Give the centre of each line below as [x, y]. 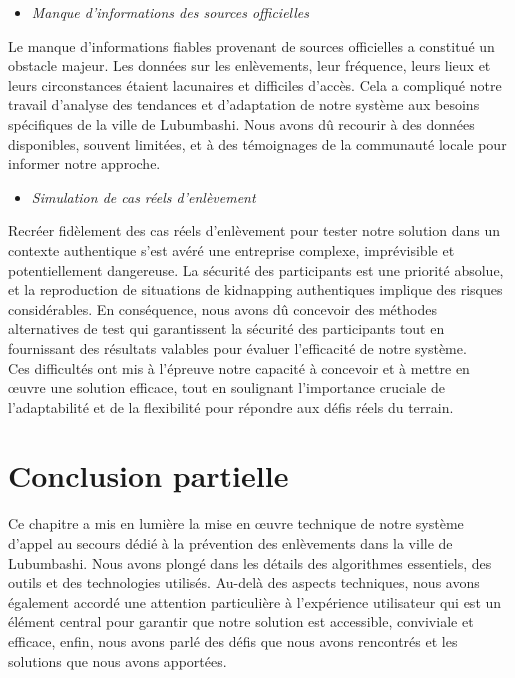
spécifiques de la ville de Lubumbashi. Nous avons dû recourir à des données [241, 123]
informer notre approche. [84, 163]
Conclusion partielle [148, 475]
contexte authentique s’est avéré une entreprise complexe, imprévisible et [231, 249]
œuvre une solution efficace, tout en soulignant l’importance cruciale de [226, 387]
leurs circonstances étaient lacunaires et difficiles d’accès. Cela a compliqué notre [255, 84]
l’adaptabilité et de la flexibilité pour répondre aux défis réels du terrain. [231, 406]
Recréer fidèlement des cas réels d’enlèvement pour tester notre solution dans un [254, 230]
